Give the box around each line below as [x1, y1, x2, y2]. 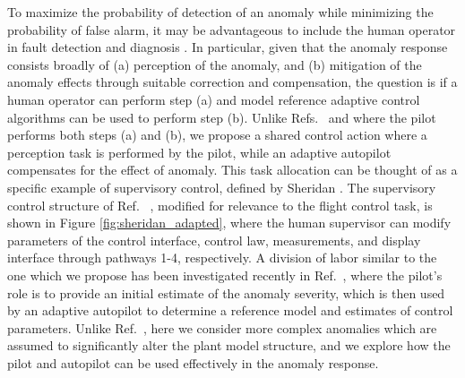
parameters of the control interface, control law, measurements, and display [7, 230, 421, 249]
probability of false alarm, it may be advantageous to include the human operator [7, 20, 456, 39]
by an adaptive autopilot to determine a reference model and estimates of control [7, 301, 453, 320]
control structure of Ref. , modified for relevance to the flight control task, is [7, 195, 433, 214]
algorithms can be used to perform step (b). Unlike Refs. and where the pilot [7, 107, 436, 126]
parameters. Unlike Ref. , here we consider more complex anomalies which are [7, 318, 437, 337]
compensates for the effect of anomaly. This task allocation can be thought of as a [7, 160, 458, 179]
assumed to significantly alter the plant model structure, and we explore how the [7, 336, 451, 355]
